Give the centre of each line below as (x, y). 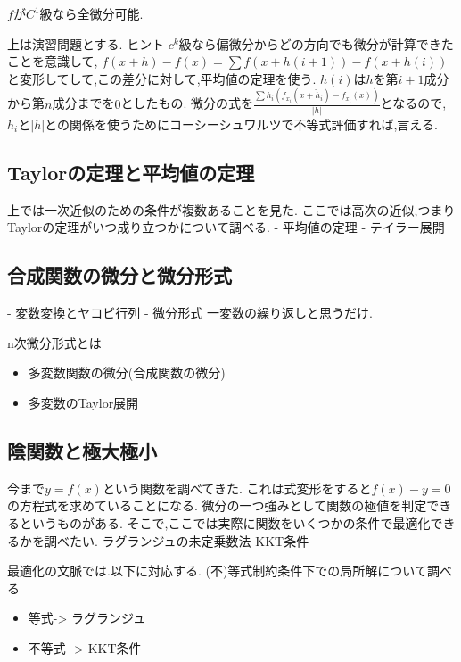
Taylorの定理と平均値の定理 (131, 172)
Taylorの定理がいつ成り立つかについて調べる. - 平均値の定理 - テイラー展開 (226, 227)
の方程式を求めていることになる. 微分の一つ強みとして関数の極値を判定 (217, 505)
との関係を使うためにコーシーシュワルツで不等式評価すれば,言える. (241, 124)
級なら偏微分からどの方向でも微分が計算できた (316, 43)
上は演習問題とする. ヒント (86, 43)
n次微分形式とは (54, 342)
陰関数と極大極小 (82, 450)
